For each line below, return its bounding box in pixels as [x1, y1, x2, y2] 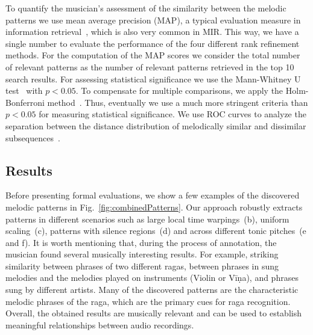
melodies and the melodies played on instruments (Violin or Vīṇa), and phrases [5, 271, 299, 284]
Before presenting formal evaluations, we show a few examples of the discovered [5, 189, 300, 201]
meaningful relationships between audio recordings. [5, 318, 194, 331]
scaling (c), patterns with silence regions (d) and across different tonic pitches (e [5, 224, 306, 237]
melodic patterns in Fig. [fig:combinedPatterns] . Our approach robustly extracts [5, 200, 303, 213]
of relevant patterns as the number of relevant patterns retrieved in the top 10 [5, 60, 294, 73]
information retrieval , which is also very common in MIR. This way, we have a [5, 25, 299, 38]
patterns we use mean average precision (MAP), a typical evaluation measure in [5, 13, 301, 26]
